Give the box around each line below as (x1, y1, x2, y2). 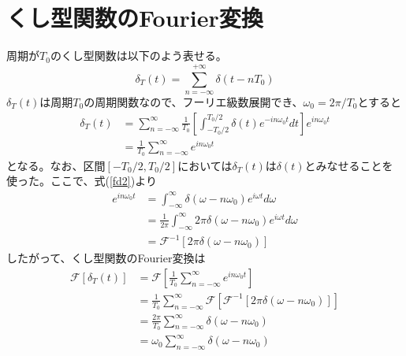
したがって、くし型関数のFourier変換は (6, 250, 206, 266)
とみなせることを (304, 157, 393, 173)
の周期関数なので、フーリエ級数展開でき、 (84, 93, 304, 109)
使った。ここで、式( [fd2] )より (6, 172, 157, 189)
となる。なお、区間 (6, 157, 106, 173)
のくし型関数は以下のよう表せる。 (50, 47, 227, 64)
